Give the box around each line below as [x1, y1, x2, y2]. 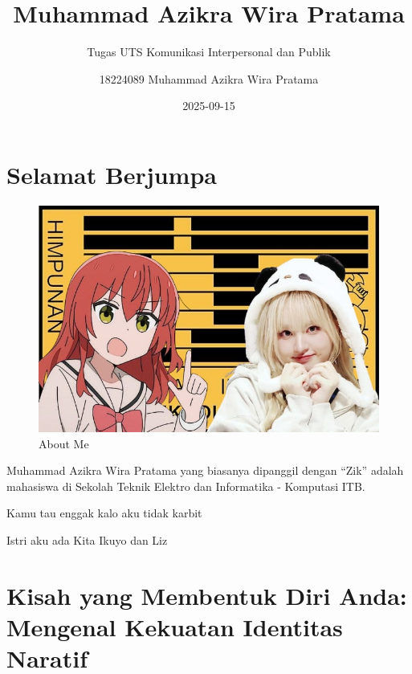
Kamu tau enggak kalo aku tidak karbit [6, 504, 202, 521]
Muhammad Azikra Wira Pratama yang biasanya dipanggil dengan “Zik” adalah [6, 462, 404, 479]
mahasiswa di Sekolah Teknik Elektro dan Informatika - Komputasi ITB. [6, 477, 365, 494]
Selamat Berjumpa [6, 157, 217, 190]
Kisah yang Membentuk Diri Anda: [6, 578, 407, 611]
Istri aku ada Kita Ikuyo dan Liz [6, 532, 168, 549]
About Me [39, 435, 89, 451]
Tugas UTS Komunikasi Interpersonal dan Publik [87, 43, 331, 60]
